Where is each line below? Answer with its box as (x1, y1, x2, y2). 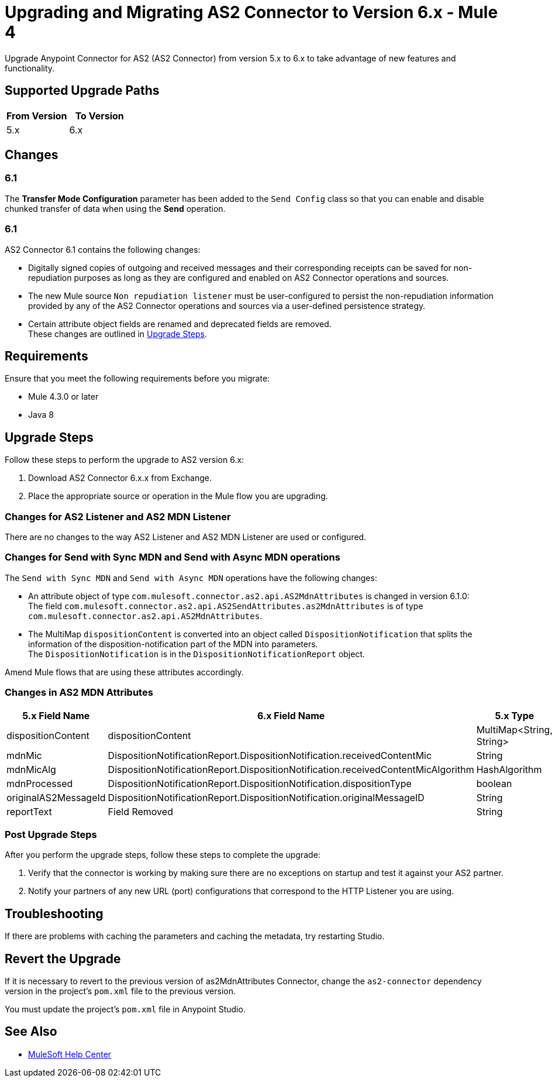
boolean (476, 777, 512, 789)
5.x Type (495, 709, 534, 722)
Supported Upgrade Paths (5, 83, 160, 98)
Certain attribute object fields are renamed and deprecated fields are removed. (28, 318, 332, 329)
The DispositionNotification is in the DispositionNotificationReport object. (28, 648, 365, 659)
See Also (5, 1024, 57, 1039)
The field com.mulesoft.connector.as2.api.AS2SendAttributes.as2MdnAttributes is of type (28, 600, 423, 611)
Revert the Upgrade (5, 951, 121, 966)
